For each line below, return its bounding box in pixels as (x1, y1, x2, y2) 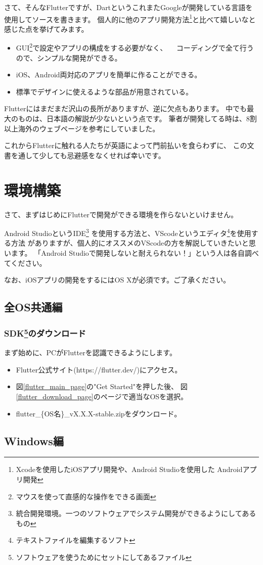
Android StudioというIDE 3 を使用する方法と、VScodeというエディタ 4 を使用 (4, 226, 251, 238)
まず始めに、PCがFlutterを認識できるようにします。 (4, 347, 177, 358)
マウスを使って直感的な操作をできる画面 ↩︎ (16, 491, 156, 501)
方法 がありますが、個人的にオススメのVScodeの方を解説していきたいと (11, 238, 249, 248)
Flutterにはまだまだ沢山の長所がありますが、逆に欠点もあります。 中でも (4, 103, 247, 114)
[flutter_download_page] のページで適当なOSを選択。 (16, 391, 188, 402)
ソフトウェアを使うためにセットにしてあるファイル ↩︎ (16, 551, 192, 562)
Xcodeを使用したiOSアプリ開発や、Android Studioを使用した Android (16, 464, 243, 475)
